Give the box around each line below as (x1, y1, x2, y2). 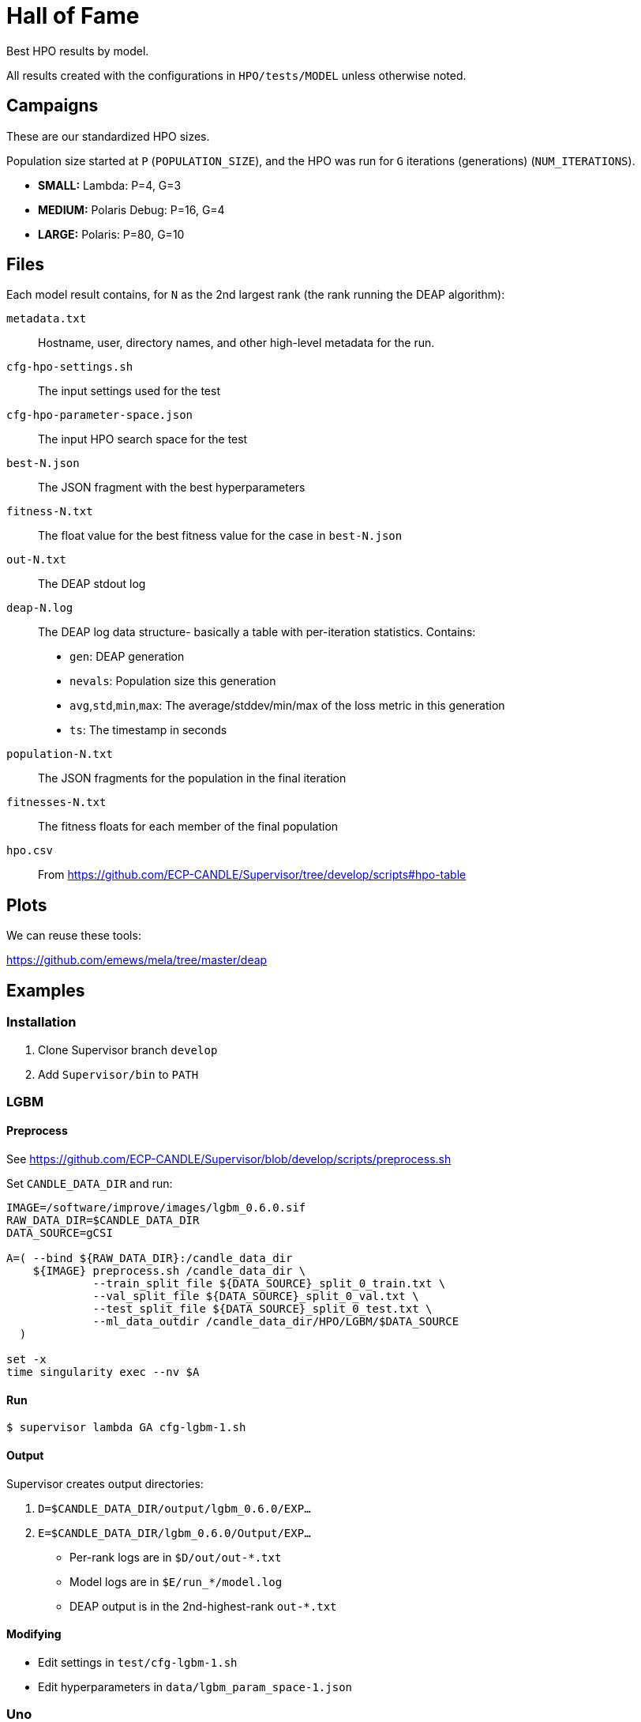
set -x (6, 1353, 47, 1366)
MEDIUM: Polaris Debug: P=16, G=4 (38, 202, 225, 217)
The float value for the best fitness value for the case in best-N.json (38, 529, 403, 543)
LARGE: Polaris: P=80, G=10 (38, 227, 185, 241)
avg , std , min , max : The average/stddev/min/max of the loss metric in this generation (69, 699, 505, 713)
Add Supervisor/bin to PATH (38, 1067, 199, 1081)
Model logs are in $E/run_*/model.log (69, 1574, 283, 1588)
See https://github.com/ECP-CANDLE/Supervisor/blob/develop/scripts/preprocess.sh (6, 1152, 452, 1166)
